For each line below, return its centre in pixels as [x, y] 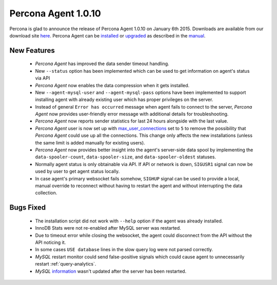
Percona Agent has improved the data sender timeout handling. [102, 64]
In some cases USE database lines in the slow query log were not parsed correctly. [124, 250]
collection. [46, 193]
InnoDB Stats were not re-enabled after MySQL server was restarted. [108, 228]
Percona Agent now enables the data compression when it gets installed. [112, 85]
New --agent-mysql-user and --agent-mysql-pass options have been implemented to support [141, 92]
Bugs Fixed [28, 208]
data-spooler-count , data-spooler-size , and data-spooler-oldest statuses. [126, 157]
